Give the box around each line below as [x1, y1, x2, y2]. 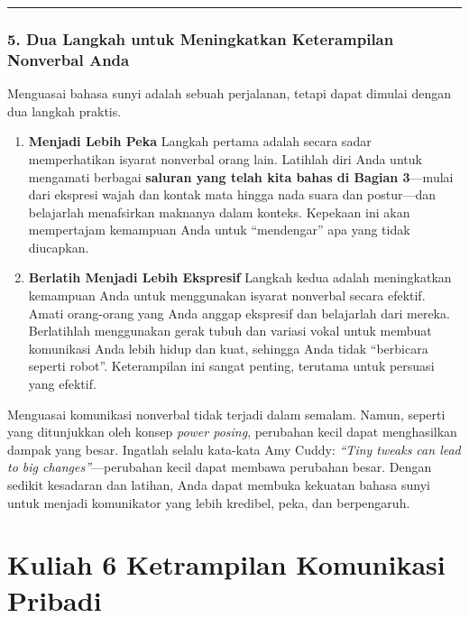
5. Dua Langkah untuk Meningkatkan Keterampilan [7, 27, 394, 50]
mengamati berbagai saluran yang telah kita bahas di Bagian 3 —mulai [28, 167, 454, 186]
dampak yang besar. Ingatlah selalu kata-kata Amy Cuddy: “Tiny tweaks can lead [7, 439, 461, 458]
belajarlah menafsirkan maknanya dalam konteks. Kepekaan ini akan [28, 202, 410, 221]
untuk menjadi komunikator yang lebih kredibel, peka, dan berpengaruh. [7, 493, 410, 512]
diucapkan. [28, 237, 89, 256]
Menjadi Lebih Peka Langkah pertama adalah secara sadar [28, 132, 372, 151]
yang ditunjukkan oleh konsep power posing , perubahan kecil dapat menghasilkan [7, 422, 457, 441]
